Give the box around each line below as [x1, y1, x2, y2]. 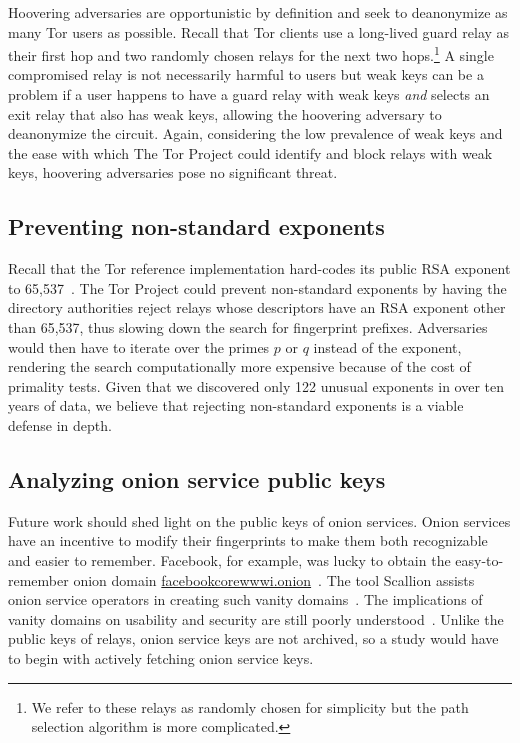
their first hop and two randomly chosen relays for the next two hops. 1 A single [8, 42, 494, 65]
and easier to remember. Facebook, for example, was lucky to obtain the [8, 549, 451, 570]
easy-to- [455, 549, 504, 570]
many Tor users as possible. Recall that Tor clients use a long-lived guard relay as [8, 21, 510, 42]
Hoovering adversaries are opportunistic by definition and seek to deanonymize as [8, 2, 508, 22]
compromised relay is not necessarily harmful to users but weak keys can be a [8, 64, 484, 85]
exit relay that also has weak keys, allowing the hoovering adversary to [8, 103, 442, 124]
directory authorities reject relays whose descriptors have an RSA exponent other [8, 297, 506, 318]
